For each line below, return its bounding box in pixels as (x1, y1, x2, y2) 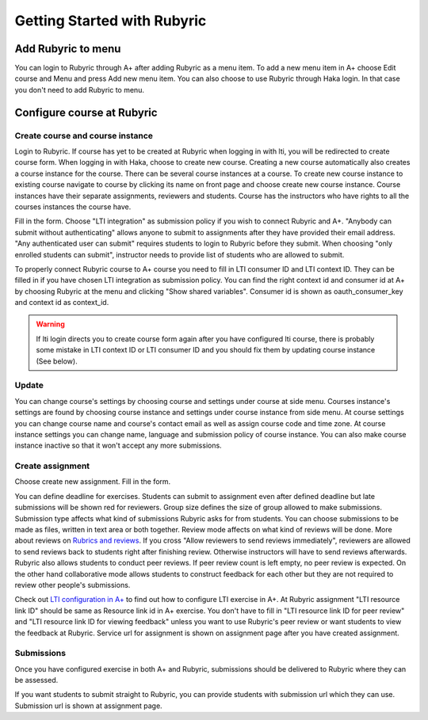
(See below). (36, 356, 78, 366)
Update (14, 380, 44, 391)
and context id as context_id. (14, 298, 109, 307)
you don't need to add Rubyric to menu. (14, 85, 144, 94)
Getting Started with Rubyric (14, 12, 207, 29)
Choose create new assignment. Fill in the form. (14, 477, 171, 486)
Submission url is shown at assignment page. (14, 701, 162, 710)
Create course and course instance (14, 130, 154, 141)
